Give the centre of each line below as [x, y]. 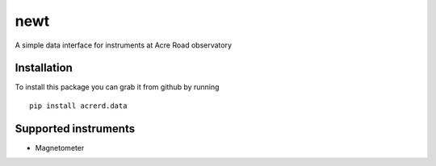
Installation [44, 68]
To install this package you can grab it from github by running [117, 87]
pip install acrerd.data [78, 106]
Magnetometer [60, 147]
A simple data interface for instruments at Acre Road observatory [124, 45]
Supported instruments [75, 129]
